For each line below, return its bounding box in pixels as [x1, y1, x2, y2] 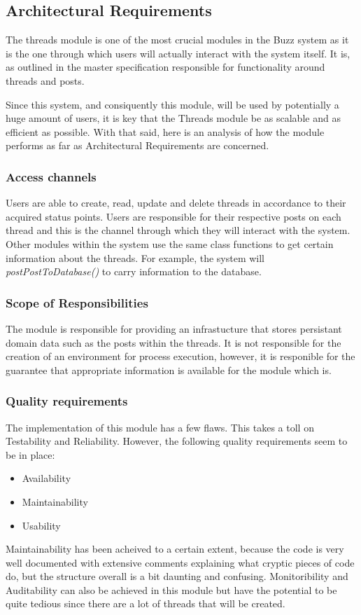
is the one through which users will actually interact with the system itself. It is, [6, 46, 351, 60]
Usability [22, 518, 61, 532]
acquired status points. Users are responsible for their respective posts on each [6, 209, 341, 223]
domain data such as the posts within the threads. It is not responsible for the [6, 335, 341, 350]
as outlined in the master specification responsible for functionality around [6, 60, 325, 74]
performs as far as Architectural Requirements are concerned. [6, 138, 269, 153]
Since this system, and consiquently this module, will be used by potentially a [6, 97, 339, 111]
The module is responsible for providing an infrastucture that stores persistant [6, 321, 342, 336]
